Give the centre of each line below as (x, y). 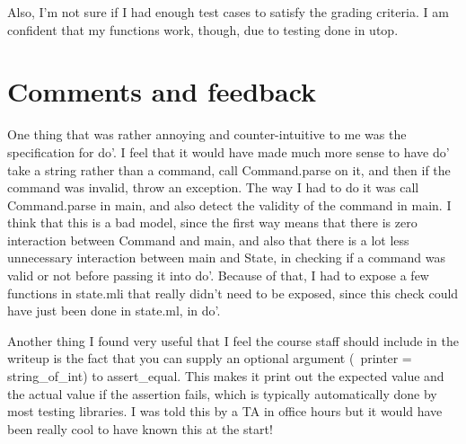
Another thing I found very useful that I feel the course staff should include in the (233, 340)
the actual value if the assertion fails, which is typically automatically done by (222, 393)
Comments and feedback (162, 91)
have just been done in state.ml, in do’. (114, 311)
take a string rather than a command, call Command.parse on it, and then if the (229, 169)
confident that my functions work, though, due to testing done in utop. (203, 29)
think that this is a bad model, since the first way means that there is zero (212, 222)
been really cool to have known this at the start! (140, 428)
